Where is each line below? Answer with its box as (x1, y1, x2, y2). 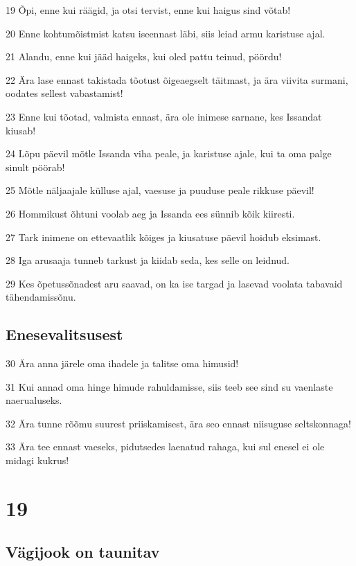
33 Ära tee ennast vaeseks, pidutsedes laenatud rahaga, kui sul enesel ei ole (6, 439, 325, 454)
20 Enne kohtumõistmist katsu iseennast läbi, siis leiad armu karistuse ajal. (6, 26, 326, 40)
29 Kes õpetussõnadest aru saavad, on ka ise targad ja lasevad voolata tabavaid (6, 276, 343, 290)
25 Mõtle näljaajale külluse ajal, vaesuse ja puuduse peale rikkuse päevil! (6, 183, 314, 197)
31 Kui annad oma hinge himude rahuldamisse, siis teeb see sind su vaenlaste (6, 379, 333, 393)
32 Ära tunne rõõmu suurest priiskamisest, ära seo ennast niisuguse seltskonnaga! (6, 416, 351, 430)
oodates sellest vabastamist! (6, 86, 123, 100)
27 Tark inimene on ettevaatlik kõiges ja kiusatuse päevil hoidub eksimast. (6, 229, 321, 244)
